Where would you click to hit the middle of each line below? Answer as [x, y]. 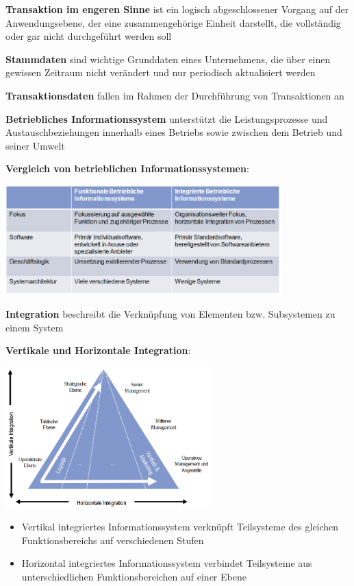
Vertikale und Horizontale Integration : [98, 350]
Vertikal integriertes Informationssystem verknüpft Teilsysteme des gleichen [180, 527]
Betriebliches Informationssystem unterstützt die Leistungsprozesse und [167, 118]
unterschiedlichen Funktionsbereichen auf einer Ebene [134, 576]
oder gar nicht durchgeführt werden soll [89, 36]
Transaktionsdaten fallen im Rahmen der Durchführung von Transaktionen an [175, 95]
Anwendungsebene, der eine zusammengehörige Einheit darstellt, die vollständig [173, 22]
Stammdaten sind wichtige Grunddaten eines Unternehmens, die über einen [168, 59]
